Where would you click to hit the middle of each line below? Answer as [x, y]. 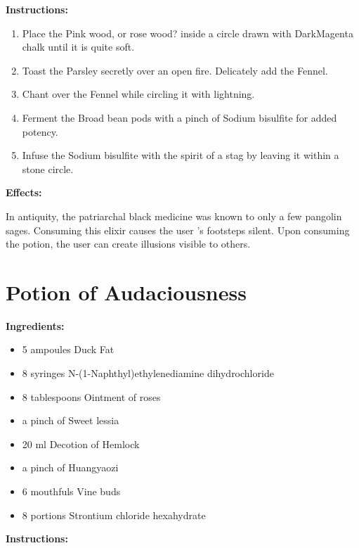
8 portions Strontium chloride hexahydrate [114, 515]
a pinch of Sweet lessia [71, 420]
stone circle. [48, 168]
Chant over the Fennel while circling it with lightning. [138, 94]
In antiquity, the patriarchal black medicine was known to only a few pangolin [174, 216]
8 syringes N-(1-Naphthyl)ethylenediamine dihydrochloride [148, 373]
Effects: [24, 192]
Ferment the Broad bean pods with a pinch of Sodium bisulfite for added [179, 117]
